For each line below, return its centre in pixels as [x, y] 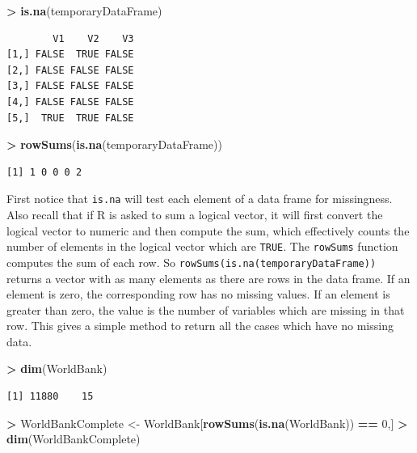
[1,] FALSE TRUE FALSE [70, 55]
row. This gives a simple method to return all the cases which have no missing [200, 326]
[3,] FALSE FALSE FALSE [70, 86]
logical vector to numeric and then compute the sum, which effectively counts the [208, 230]
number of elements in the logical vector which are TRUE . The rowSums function [202, 246]
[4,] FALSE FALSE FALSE [70, 102]
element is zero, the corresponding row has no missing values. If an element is [198, 294]
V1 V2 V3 [93, 38]
